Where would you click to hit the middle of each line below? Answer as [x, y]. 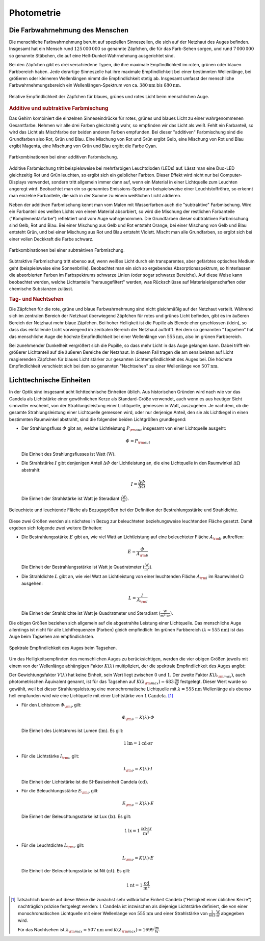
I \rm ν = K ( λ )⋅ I [138, 769]
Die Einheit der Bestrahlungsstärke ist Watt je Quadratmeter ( [83, 567]
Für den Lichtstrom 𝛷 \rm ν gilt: [52, 705]
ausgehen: [32, 583]
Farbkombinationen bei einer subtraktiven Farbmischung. [67, 250]
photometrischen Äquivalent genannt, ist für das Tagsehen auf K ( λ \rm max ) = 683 [92, 682]
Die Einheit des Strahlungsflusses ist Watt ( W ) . [68, 454]
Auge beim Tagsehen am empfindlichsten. [52, 637]
